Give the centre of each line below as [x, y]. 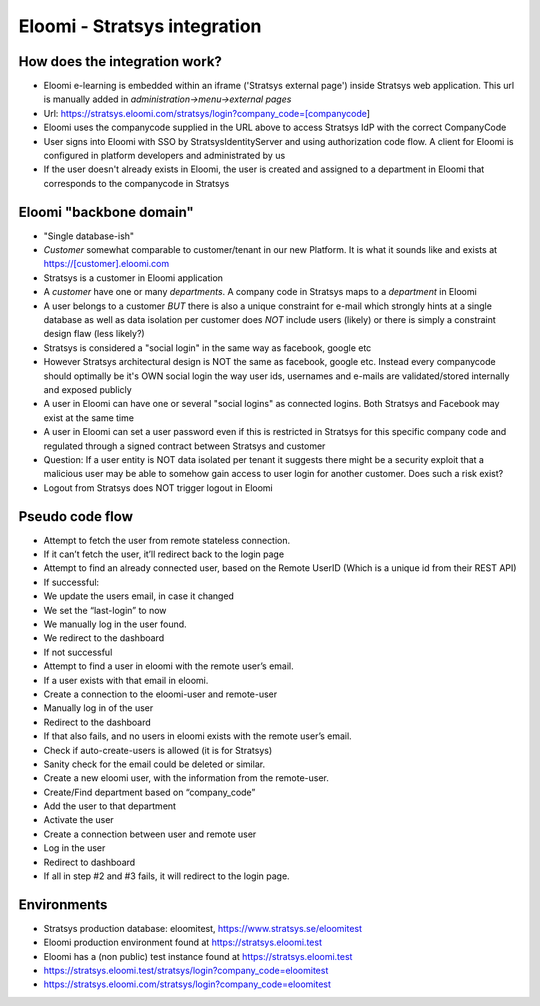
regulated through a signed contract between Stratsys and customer [184, 446]
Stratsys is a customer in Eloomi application [133, 277]
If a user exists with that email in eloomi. [126, 680]
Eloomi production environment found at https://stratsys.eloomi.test [182, 942]
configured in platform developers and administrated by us [164, 156]
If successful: [71, 582]
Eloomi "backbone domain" [106, 211]
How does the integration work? [120, 61]
